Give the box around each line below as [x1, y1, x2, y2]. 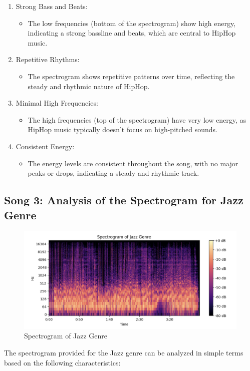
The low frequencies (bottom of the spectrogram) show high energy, [28, 18, 236, 28]
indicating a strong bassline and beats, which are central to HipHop [28, 28, 236, 38]
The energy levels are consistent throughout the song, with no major [28, 158, 238, 168]
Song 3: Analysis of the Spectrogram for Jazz [4, 192, 243, 208]
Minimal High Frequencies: [16, 98, 98, 108]
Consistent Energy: [16, 141, 75, 151]
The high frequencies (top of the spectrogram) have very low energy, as [28, 114, 246, 125]
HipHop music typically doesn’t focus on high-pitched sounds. [28, 124, 218, 135]
